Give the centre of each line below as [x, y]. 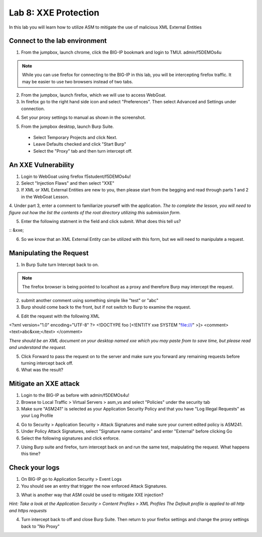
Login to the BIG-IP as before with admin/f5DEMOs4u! [75, 395]
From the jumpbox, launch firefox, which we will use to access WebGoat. [94, 95]
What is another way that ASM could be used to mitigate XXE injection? [92, 495]
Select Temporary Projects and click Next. [75, 137]
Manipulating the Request [49, 253]
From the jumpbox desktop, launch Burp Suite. [67, 126]
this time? [31, 454]
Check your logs [34, 468]
